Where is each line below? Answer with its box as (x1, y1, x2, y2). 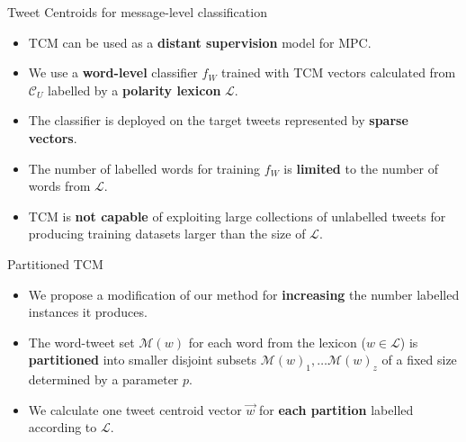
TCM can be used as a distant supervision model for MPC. (28, 32, 372, 51)
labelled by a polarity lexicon (48, 80, 221, 99)
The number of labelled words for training (28, 158, 261, 177)
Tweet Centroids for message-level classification (7, 3, 267, 21)
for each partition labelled (259, 400, 414, 419)
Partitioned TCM (7, 254, 103, 273)
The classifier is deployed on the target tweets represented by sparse (28, 111, 408, 130)
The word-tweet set (28, 332, 135, 351)
